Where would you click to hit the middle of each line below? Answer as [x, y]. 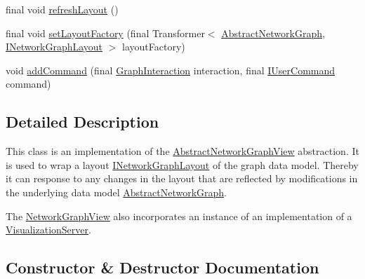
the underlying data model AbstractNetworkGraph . [117, 192]
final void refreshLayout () [62, 9]
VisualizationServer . [48, 230]
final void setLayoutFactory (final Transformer [105, 33]
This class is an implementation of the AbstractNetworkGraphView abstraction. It [182, 151]
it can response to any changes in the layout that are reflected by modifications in [182, 178]
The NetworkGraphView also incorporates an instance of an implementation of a [179, 216]
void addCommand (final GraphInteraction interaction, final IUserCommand [171, 70]
